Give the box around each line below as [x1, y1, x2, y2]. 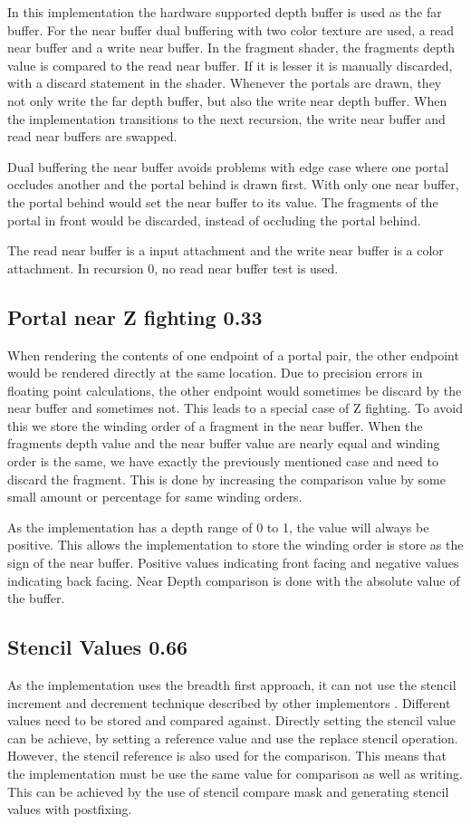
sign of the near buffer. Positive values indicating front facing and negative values [7, 553, 459, 572]
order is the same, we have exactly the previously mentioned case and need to [7, 452, 438, 471]
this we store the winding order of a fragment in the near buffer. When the [7, 416, 423, 435]
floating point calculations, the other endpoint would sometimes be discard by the [7, 380, 462, 399]
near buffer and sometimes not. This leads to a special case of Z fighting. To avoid [7, 398, 463, 417]
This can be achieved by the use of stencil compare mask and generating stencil [7, 781, 449, 800]
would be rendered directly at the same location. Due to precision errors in [7, 363, 423, 382]
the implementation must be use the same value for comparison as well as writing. [7, 764, 463, 782]
